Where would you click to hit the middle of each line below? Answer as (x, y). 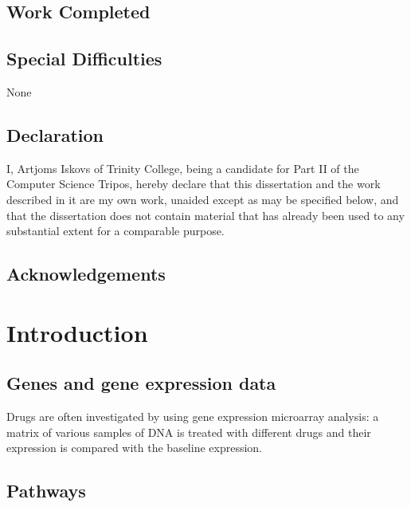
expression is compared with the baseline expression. (135, 448)
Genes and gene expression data (141, 383)
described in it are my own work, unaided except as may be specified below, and (203, 199)
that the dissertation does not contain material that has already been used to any (205, 215)
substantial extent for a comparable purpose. (115, 231)
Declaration (55, 134)
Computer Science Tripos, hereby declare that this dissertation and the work (194, 184)
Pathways (46, 491)
